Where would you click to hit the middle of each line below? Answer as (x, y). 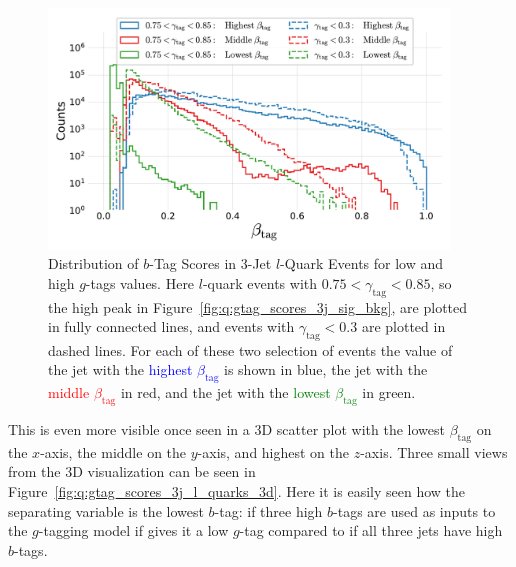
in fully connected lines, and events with (171, 326)
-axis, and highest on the (273, 451)
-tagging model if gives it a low (133, 530)
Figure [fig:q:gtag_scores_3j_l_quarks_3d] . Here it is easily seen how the (236, 491)
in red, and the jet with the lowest (225, 392)
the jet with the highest (120, 369)
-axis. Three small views (434, 451)
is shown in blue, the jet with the (326, 369)
